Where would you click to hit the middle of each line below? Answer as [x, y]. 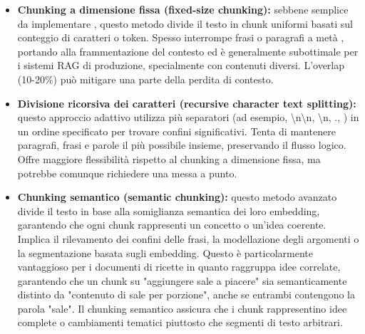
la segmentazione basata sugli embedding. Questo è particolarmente [165, 252]
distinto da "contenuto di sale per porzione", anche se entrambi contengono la [186, 294]
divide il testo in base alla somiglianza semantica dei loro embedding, [169, 210]
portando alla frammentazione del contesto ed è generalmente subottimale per [188, 51]
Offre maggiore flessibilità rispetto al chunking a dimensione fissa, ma [169, 158]
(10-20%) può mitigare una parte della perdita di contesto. [145, 79]
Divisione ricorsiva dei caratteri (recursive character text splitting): [187, 103]
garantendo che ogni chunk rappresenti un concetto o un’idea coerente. [172, 225]
